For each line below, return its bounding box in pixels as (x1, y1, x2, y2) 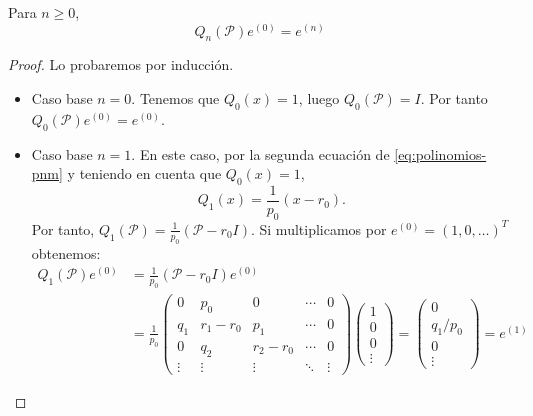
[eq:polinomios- (394, 143, 487, 164)
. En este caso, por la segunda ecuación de (131, 143, 390, 164)
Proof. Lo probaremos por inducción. (8, 54, 234, 75)
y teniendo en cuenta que (67, 163, 222, 184)
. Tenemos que (131, 88, 220, 108)
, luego (298, 88, 340, 108)
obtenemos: (31, 242, 101, 263)
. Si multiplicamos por (250, 218, 387, 239)
